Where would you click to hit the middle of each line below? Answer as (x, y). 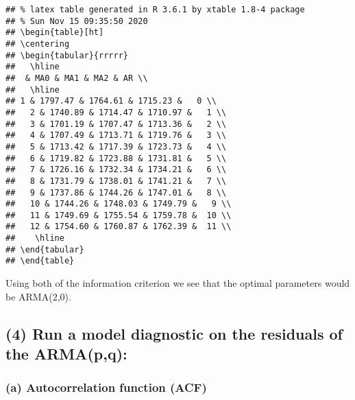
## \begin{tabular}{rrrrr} (67, 55)
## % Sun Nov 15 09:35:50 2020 (77, 21)
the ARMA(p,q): (66, 354)
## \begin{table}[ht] (55, 33)
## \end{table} (40, 261)
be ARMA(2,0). (38, 296)
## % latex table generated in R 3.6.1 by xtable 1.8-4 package (155, 10)
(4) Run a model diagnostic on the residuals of (174, 333)
